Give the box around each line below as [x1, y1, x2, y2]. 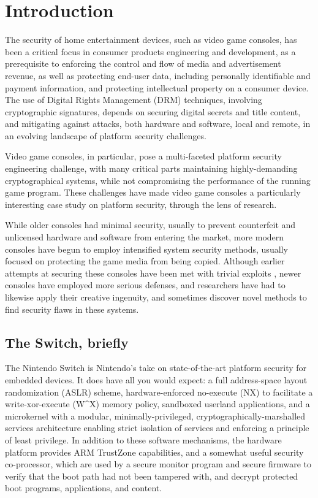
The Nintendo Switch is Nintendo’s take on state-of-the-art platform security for [5, 361, 307, 374]
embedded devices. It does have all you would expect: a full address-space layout [5, 373, 308, 386]
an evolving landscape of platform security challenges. [5, 129, 206, 142]
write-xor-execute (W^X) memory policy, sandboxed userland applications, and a [5, 397, 310, 410]
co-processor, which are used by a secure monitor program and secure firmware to [5, 458, 312, 470]
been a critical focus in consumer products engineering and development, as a [5, 45, 296, 58]
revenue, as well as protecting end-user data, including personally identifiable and [5, 69, 311, 82]
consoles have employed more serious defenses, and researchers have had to [5, 278, 286, 291]
